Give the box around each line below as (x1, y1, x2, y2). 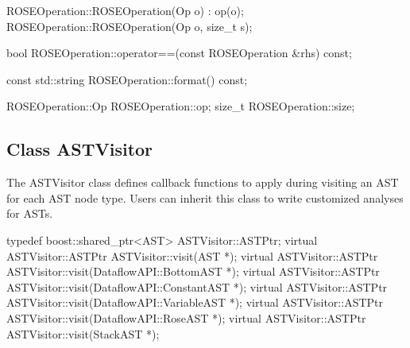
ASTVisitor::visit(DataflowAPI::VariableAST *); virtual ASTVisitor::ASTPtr (6, 294, 383, 311)
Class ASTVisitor (6, 137, 153, 161)
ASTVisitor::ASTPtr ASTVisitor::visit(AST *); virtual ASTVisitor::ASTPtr (6, 247, 378, 264)
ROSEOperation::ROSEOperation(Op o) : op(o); (6, 2, 244, 18)
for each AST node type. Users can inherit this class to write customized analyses (6, 189, 404, 206)
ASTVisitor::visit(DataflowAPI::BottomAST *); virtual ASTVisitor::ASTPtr (6, 263, 380, 280)
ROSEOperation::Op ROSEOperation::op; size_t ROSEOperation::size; (6, 98, 355, 114)
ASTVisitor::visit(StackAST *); (6, 325, 160, 342)
